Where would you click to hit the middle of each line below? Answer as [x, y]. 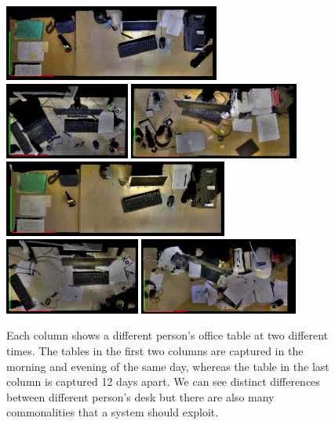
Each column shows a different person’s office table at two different [167, 335]
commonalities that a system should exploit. [113, 412]
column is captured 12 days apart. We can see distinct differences [163, 381]
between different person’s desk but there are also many [140, 396]
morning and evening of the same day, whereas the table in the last [168, 366]
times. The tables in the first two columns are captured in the [155, 350]
